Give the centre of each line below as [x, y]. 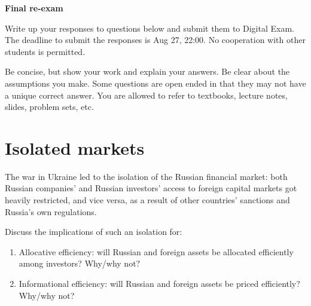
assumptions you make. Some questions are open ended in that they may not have [155, 83]
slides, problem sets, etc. [49, 107]
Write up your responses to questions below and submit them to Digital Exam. [150, 28]
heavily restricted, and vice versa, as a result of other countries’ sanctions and [147, 200]
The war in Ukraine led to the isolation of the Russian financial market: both [146, 176]
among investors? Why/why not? [80, 263]
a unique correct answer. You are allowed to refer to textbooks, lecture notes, [146, 95]
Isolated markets [75, 147]
